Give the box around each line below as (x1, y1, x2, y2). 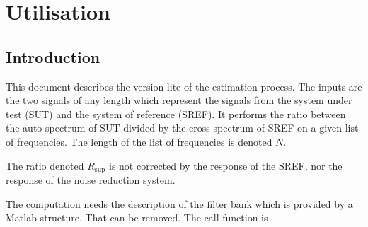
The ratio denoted (6, 158, 84, 173)
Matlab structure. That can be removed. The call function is (6, 210, 268, 225)
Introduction (6, 45, 100, 67)
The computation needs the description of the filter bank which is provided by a (6, 196, 353, 211)
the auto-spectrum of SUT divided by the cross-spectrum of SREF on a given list (6, 120, 359, 135)
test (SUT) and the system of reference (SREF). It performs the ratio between (6, 106, 346, 121)
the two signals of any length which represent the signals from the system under (6, 93, 352, 107)
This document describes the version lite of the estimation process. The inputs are (6, 78, 362, 93)
